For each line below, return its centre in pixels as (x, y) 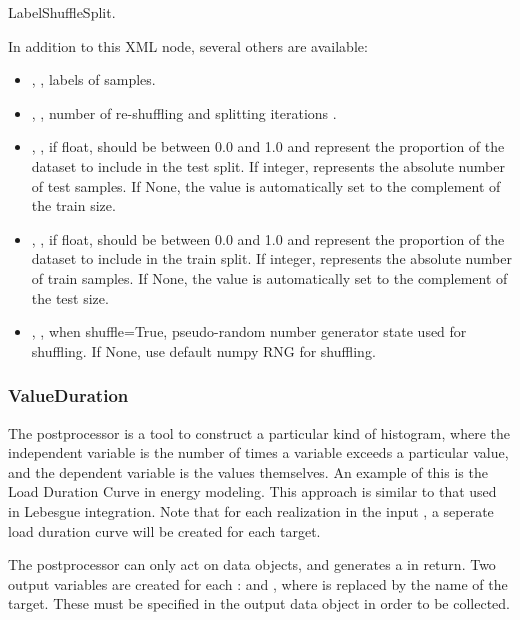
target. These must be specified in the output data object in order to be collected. (259, 603)
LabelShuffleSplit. (62, 12)
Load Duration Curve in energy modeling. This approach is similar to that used (252, 491)
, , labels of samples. (93, 79)
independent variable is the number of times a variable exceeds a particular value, (258, 452)
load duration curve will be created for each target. (164, 530)
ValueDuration (68, 395)
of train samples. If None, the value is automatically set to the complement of (269, 277)
